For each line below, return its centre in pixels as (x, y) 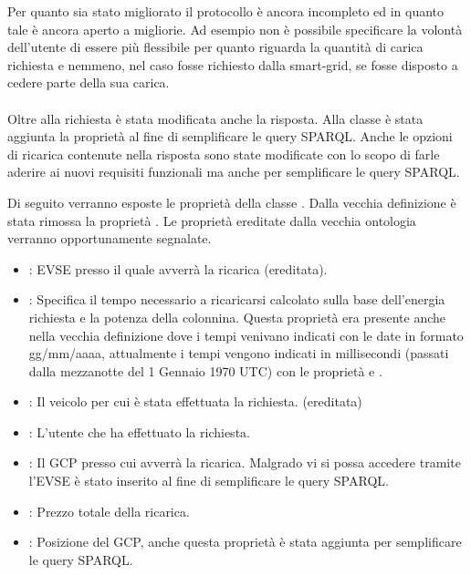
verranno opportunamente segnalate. (110, 238)
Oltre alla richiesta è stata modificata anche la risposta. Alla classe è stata (215, 118)
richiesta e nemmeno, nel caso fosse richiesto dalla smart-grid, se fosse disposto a (233, 64)
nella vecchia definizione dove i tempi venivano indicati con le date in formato (246, 335)
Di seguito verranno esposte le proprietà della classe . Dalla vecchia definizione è (232, 202)
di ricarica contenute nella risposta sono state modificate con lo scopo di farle (224, 154)
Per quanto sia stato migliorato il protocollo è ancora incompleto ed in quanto (226, 11)
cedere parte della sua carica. (89, 82)
